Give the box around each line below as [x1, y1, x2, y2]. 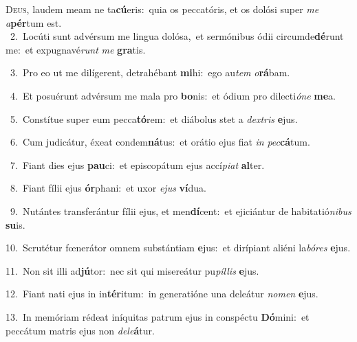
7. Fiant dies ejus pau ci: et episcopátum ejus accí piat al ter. [10, 157, 265, 172]
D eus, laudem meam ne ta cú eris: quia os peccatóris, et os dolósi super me [6, 2, 319, 16]
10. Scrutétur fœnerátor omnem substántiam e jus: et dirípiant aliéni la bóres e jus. [6, 240, 351, 255]
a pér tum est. [6, 15, 62, 30]
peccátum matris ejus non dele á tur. [6, 323, 155, 337]
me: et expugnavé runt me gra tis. [6, 42, 146, 56]
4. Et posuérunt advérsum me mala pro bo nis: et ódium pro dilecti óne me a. [10, 88, 336, 102]
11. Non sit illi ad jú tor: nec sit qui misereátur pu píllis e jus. [6, 263, 259, 277]
